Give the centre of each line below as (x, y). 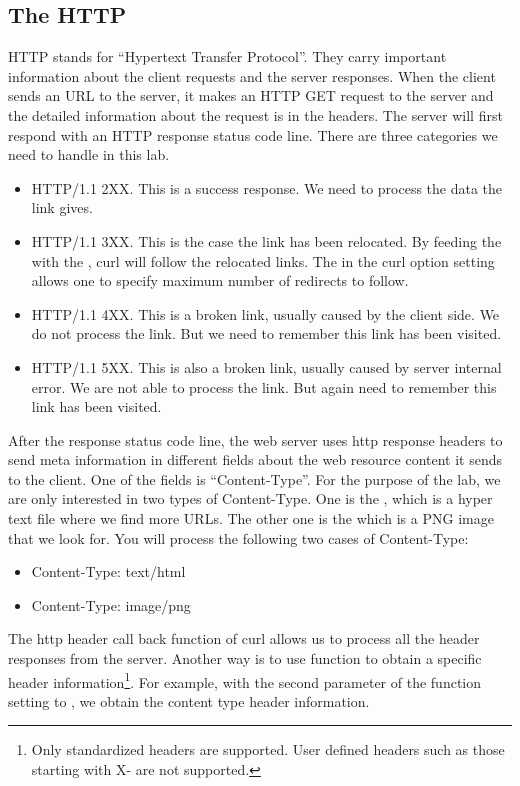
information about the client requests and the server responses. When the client (252, 75)
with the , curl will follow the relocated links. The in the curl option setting (263, 260)
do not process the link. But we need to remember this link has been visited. (266, 333)
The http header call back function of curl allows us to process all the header (244, 638)
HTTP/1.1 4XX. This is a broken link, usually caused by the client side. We (265, 313)
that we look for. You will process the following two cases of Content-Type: (238, 537)
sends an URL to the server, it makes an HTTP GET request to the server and (251, 95)
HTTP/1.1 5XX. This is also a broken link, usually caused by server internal (266, 366)
